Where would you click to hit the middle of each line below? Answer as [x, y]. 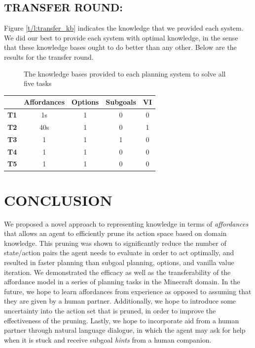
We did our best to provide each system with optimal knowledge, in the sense [121, 37]
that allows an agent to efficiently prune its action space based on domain [115, 233]
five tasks [38, 83]
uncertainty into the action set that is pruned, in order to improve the [110, 311]
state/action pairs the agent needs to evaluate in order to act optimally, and [119, 252]
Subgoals [121, 102]
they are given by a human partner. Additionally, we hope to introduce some [120, 301]
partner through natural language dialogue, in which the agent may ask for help [125, 330]
